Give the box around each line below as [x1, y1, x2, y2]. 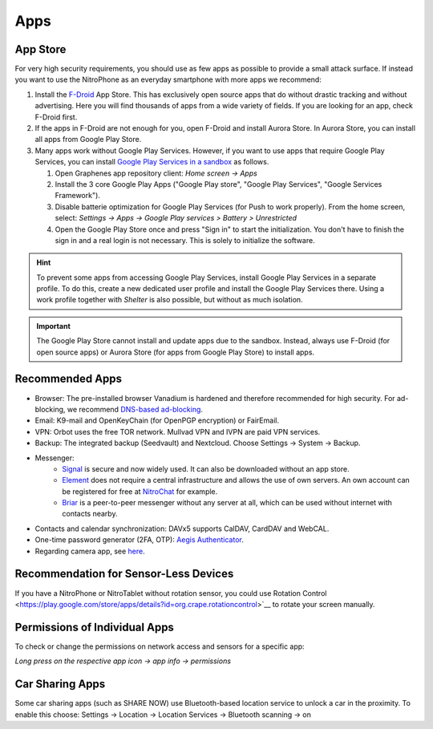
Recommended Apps [14, 372, 123, 386]
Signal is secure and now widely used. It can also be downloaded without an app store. [62, 464, 350, 473]
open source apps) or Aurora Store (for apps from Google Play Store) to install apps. [36, 347, 315, 357]
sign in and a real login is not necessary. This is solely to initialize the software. [55, 235, 316, 245]
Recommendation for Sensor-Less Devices [14, 567, 234, 581]
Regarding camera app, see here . [34, 546, 146, 556]
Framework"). [55, 191, 100, 200]
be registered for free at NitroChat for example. [62, 486, 218, 496]
